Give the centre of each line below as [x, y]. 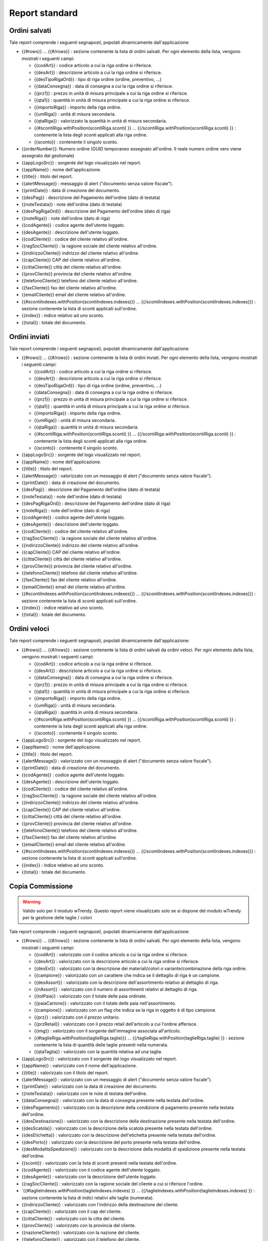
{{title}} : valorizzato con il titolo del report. [65, 1073]
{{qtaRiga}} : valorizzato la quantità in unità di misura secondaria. [100, 121]
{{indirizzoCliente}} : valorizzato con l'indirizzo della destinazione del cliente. [100, 1205]
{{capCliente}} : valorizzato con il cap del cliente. [72, 1212]
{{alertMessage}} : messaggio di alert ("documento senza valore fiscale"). [97, 183]
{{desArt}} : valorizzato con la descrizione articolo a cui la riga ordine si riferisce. [117, 962]
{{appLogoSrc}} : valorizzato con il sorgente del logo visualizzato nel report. [99, 1059]
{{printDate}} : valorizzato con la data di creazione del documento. [90, 1087]
